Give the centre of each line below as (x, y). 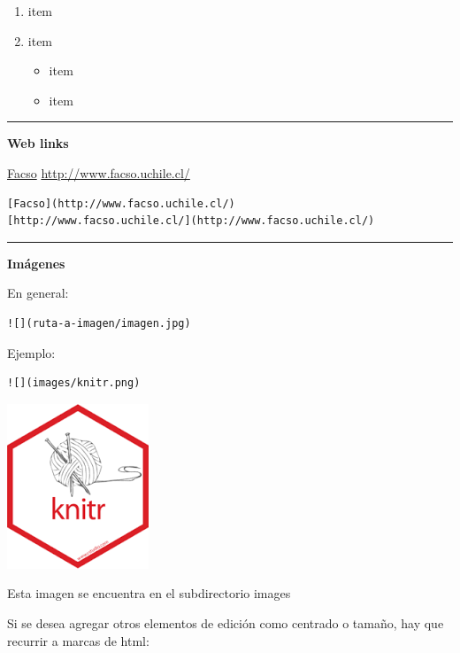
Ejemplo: (31, 352)
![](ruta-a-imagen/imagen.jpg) (99, 323)
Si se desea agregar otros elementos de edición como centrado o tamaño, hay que (226, 622)
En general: (38, 293)
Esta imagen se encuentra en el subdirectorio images (149, 593)
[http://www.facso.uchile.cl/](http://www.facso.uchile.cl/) (191, 221)
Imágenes (36, 263)
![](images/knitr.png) (74, 383)
